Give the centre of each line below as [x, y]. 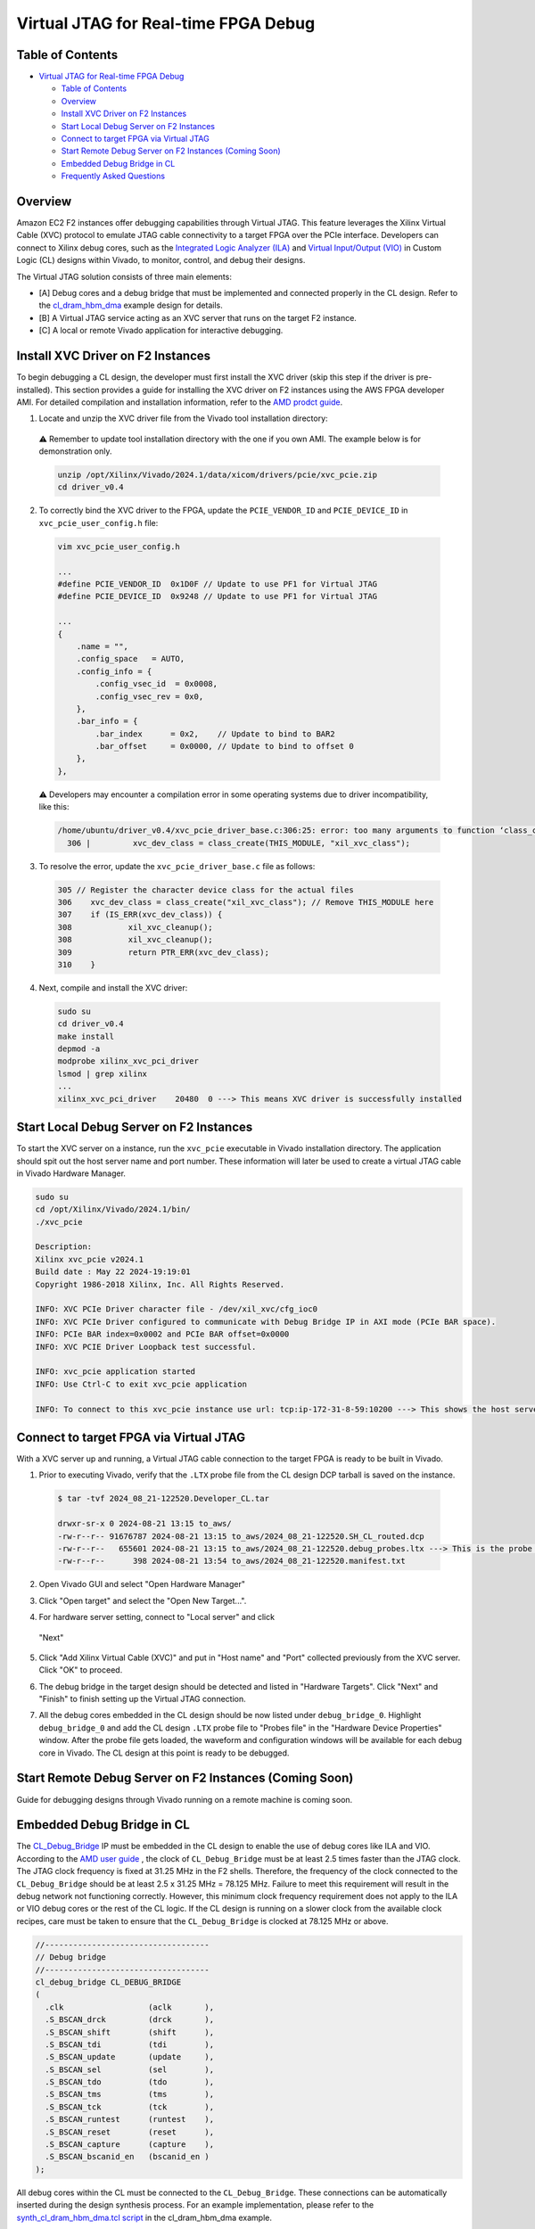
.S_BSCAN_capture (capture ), [129, 2145]
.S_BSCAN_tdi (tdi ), [129, 2044]
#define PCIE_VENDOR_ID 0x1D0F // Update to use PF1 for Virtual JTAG [218, 584]
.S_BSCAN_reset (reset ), [129, 2132]
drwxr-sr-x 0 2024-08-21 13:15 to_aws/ [144, 1524]
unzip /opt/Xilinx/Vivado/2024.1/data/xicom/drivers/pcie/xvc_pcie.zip [218, 475]
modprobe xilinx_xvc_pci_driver [128, 1061]
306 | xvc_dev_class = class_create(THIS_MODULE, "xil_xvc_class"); [239, 843]
